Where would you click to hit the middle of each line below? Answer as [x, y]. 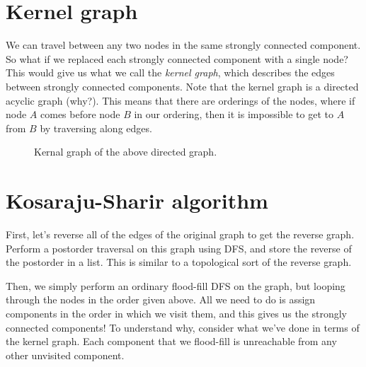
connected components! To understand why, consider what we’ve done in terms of [183, 327]
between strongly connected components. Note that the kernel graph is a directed [182, 86]
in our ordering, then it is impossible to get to [234, 114]
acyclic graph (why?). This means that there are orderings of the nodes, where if [181, 100]
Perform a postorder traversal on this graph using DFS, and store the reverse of [179, 248]
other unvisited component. [65, 355]
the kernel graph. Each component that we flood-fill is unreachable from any [171, 341]
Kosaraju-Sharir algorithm [137, 200]
